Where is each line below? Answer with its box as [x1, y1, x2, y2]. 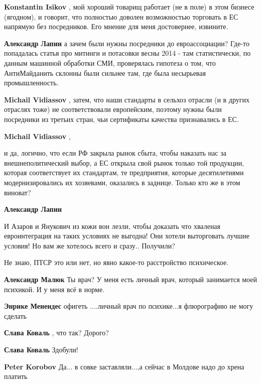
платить [4, 371, 28, 381]
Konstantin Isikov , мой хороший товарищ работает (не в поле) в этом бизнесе [4, 2, 254, 12]
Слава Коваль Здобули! [4, 344, 78, 355]
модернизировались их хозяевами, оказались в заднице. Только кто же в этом [4, 177, 240, 187]
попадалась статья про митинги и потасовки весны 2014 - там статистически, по [4, 48, 251, 58]
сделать [4, 310, 27, 321]
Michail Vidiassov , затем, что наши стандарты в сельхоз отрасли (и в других [4, 94, 250, 104]
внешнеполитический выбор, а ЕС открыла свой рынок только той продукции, [4, 157, 244, 168]
